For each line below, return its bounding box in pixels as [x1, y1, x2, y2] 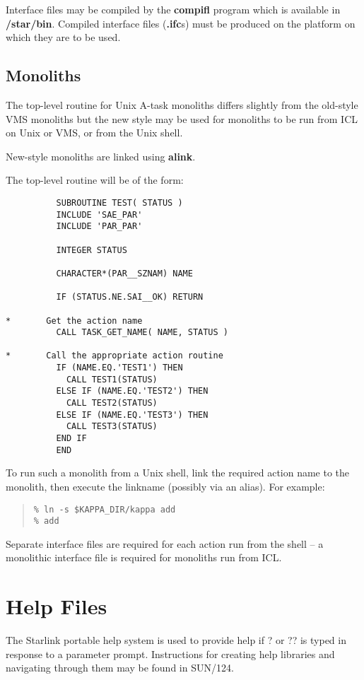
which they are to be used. [6, 30, 121, 45]
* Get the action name [6, 315, 143, 326]
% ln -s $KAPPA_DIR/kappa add [33, 504, 176, 515]
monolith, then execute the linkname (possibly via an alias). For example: [6, 479, 325, 493]
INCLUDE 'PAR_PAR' [56, 221, 143, 232]
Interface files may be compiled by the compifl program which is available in [6, 2, 341, 16]
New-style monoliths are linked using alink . [6, 148, 196, 163]
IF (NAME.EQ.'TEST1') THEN [56, 363, 183, 373]
